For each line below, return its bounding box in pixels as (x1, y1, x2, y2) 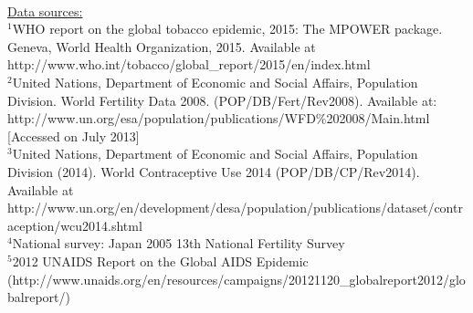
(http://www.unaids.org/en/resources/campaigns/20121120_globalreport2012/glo (7, 269, 466, 288)
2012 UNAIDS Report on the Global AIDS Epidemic (12, 251, 309, 270)
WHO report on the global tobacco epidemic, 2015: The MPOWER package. (12, 19, 443, 38)
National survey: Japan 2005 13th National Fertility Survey (12, 234, 345, 253)
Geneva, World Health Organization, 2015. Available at (7, 37, 316, 56)
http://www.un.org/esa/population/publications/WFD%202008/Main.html (7, 109, 430, 128)
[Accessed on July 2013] (7, 126, 140, 145)
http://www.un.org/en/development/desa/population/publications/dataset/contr (7, 198, 463, 217)
